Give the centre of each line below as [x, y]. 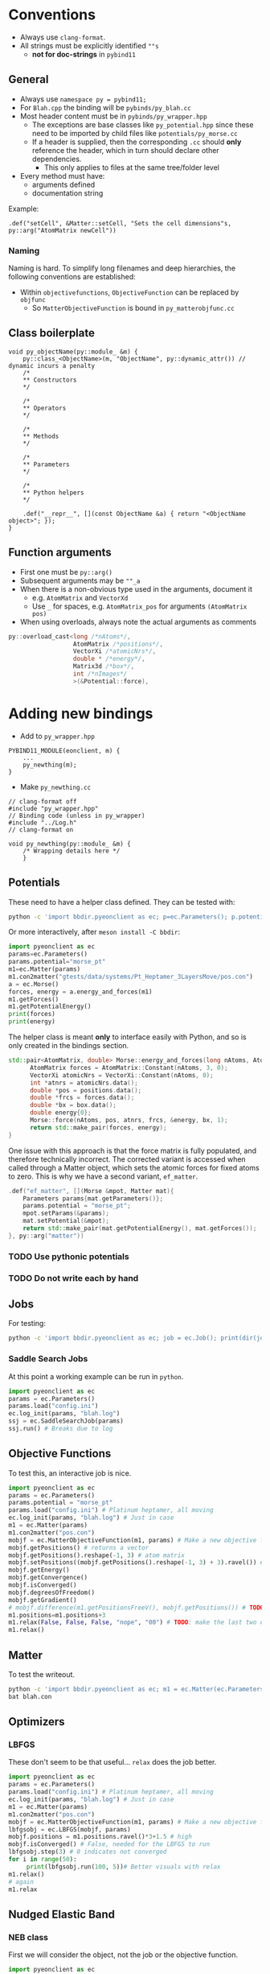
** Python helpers [53, 493]
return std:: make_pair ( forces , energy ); [98, 1127]
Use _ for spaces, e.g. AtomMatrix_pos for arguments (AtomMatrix [139, 606]
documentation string [67, 193]
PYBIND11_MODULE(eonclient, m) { [64, 750]
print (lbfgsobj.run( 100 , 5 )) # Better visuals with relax [123, 1867]
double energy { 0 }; [60, 1113]
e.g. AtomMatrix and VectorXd [80, 597]
